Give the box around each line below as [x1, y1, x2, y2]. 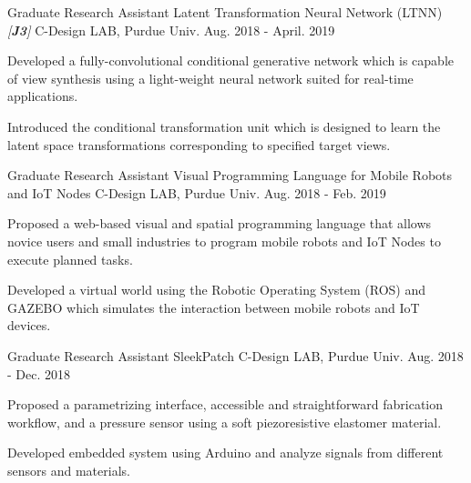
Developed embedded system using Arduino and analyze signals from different [7, 443, 444, 462]
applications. [7, 86, 78, 106]
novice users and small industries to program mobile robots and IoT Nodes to [7, 231, 441, 250]
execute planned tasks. [7, 249, 133, 268]
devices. [7, 316, 51, 335]
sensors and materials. [7, 460, 130, 479]
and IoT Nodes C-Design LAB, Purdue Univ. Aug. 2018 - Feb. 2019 [7, 183, 386, 202]
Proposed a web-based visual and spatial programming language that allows [7, 214, 432, 233]
